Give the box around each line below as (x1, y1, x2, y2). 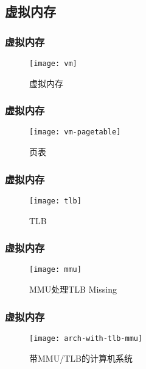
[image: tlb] (29, 196, 82, 205)
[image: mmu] (29, 265, 82, 274)
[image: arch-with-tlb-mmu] (29, 334, 143, 343)
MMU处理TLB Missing (29, 283, 117, 296)
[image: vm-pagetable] (29, 128, 121, 137)
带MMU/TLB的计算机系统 (29, 351, 133, 364)
